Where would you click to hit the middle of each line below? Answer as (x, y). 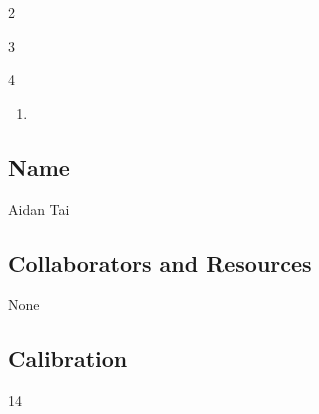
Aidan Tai (39, 208)
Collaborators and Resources (160, 262)
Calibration (68, 358)
